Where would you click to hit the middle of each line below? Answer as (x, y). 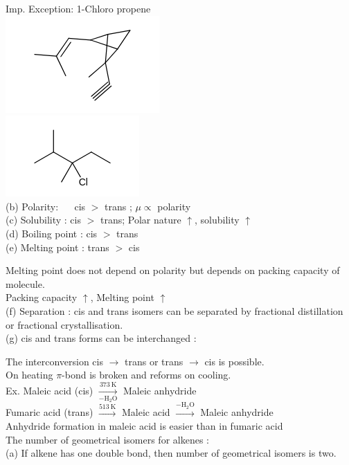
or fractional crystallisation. (64, 324)
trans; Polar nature (141, 220)
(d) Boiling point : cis (52, 233)
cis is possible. (234, 361)
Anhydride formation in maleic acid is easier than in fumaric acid (144, 426)
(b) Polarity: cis (46, 206)
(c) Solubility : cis (43, 220)
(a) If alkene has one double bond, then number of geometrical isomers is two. (171, 453)
